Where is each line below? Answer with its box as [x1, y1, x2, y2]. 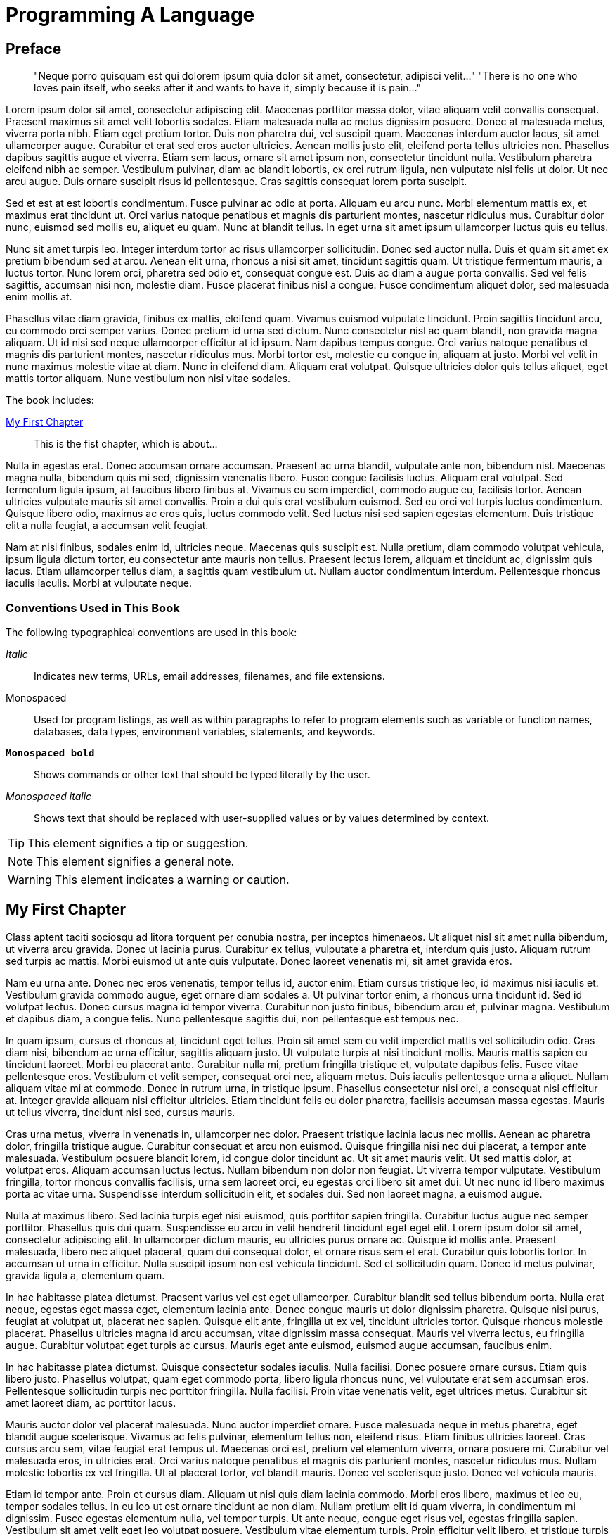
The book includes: [6, 394, 94, 407]
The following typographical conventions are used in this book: [6, 626, 297, 638]
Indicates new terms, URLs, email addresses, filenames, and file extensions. [34, 669, 385, 682]
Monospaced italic [6, 790, 92, 802]
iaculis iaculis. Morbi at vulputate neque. [6, 577, 193, 590]
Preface [6, 39, 62, 58]
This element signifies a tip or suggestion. [27, 835, 249, 850]
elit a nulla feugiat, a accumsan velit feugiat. [6, 519, 209, 532]
